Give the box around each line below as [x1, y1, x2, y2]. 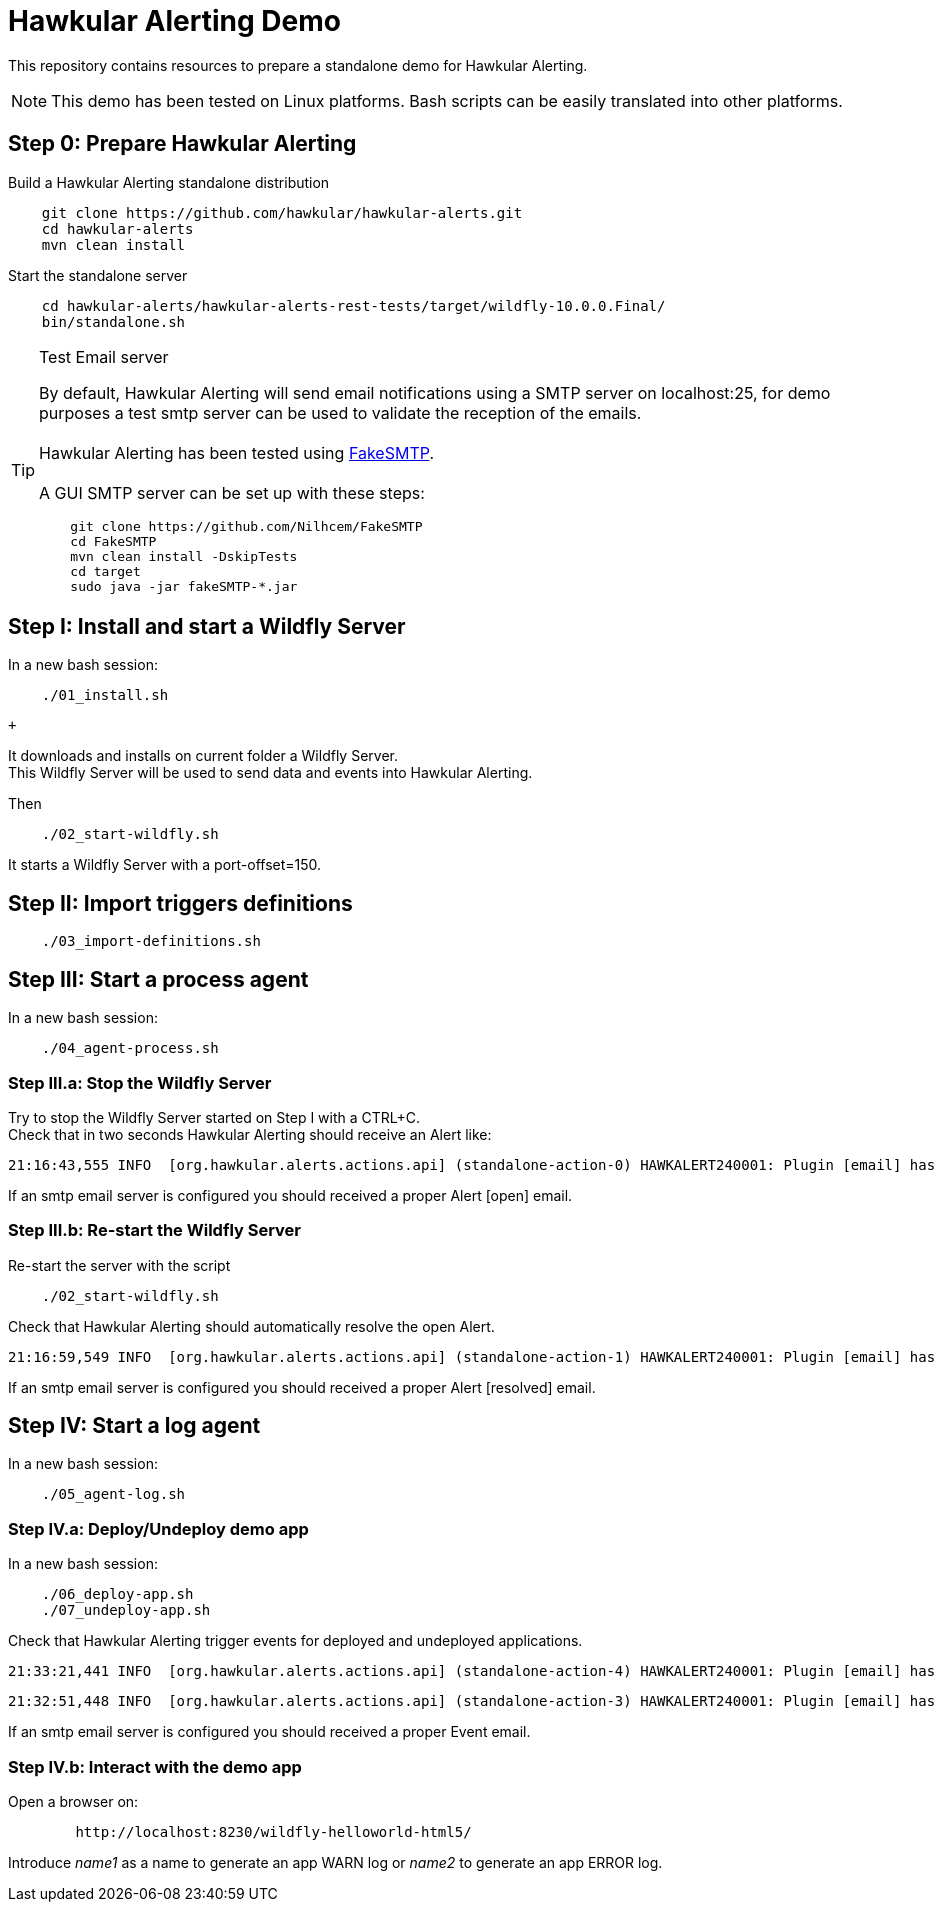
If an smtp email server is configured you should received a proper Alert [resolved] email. [8, 1378, 596, 1396]
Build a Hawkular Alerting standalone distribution [8, 173, 330, 191]
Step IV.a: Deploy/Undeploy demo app [8, 1518, 309, 1539]
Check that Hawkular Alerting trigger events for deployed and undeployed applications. [8, 1632, 583, 1650]
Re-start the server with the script [8, 1256, 231, 1274]
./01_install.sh [41, 687, 169, 704]
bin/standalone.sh [41, 313, 186, 330]
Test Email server [39, 346, 169, 367]
